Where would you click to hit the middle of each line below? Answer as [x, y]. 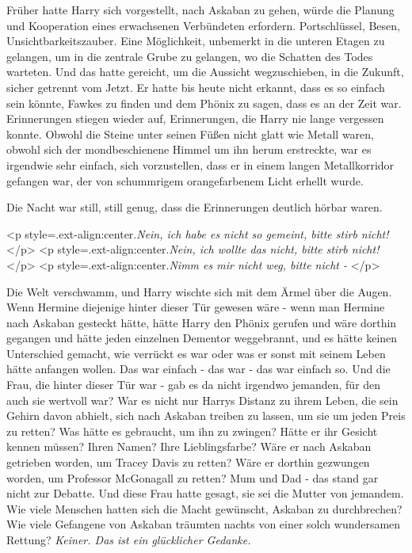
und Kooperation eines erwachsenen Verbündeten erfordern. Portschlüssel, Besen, [203, 25]
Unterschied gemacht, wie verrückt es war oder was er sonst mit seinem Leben [196, 353]
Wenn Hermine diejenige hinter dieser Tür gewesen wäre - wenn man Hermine [196, 307]
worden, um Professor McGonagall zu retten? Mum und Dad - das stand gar [193, 477]
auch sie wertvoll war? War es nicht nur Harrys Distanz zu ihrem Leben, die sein [202, 400]
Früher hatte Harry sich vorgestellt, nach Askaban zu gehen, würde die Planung [200, 10]
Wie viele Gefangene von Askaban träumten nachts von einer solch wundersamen [204, 524]
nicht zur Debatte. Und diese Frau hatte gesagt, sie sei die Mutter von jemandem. [205, 493]
